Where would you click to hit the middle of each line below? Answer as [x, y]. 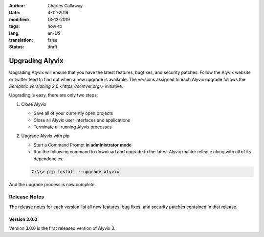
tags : [14, 26]
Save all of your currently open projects [73, 113]
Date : [15, 13]
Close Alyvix [34, 104]
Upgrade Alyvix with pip [45, 136]
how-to [55, 26]
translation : [21, 40]
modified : [19, 19]
